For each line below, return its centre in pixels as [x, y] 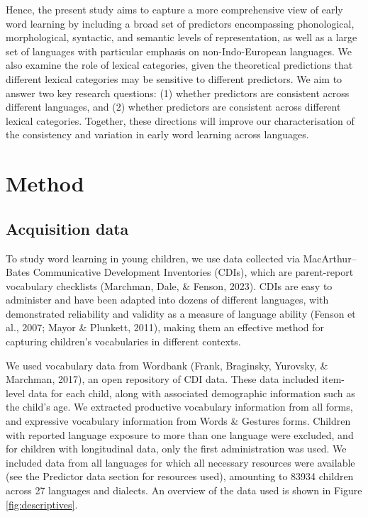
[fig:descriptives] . [42, 504]
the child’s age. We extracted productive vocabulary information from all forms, [179, 407]
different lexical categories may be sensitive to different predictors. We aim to [174, 78]
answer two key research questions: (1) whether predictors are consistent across [178, 93]
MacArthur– [330, 258]
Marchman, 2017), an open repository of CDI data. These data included [162, 379]
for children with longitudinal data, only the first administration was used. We [176, 449]
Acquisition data [67, 228]
